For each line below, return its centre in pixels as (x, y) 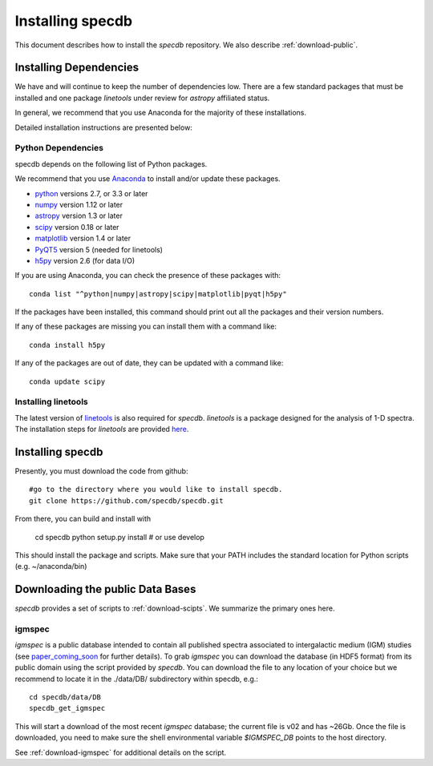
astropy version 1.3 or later (79, 216)
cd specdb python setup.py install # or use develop (119, 537)
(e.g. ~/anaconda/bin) (51, 566)
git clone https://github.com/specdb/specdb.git (126, 500)
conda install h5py (67, 345)
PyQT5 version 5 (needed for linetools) (99, 249)
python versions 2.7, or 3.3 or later (91, 193)
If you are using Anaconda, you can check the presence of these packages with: (148, 276)
